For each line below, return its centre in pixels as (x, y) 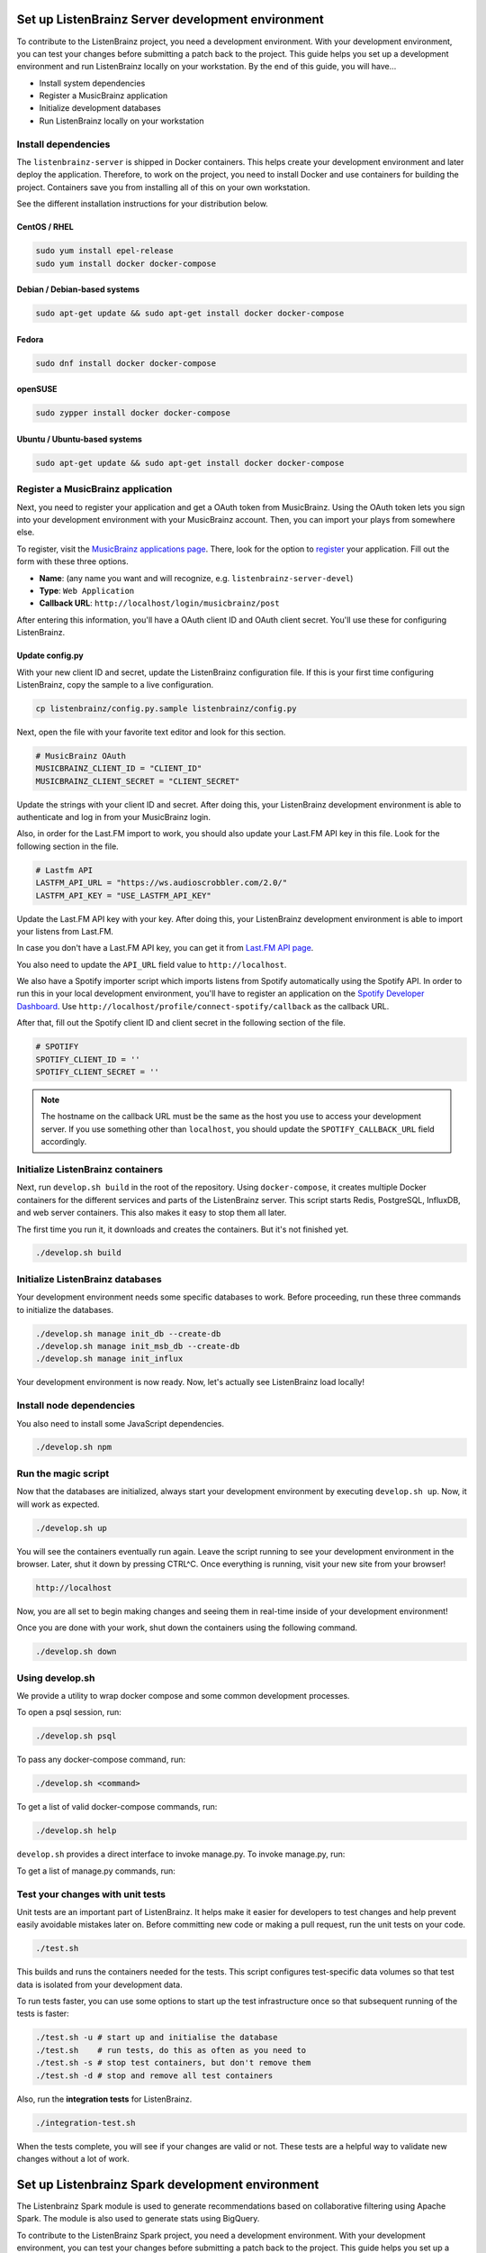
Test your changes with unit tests (91, 1894)
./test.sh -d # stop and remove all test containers (154, 2075)
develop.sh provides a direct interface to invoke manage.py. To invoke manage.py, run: (181, 1854)
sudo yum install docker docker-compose (126, 263)
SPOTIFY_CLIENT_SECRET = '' (97, 1072)
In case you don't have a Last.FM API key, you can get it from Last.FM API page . (165, 948)
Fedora (30, 339)
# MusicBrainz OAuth (81, 756)
